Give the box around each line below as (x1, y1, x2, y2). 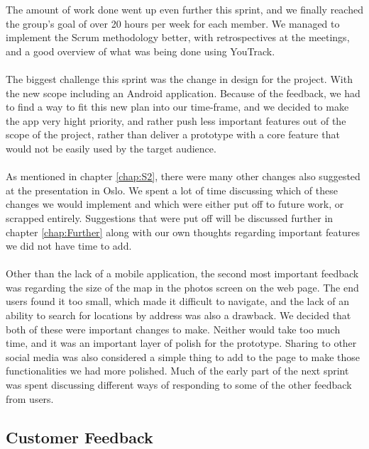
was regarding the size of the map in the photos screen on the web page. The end (6, 279, 359, 294)
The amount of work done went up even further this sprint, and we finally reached (6, 2, 363, 16)
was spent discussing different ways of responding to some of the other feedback (6, 377, 352, 392)
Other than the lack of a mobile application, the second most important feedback (6, 266, 359, 281)
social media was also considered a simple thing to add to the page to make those (6, 349, 360, 364)
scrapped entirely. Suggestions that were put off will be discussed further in (6, 210, 334, 225)
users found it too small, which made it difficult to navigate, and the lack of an (6, 294, 350, 309)
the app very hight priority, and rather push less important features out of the (6, 113, 346, 128)
